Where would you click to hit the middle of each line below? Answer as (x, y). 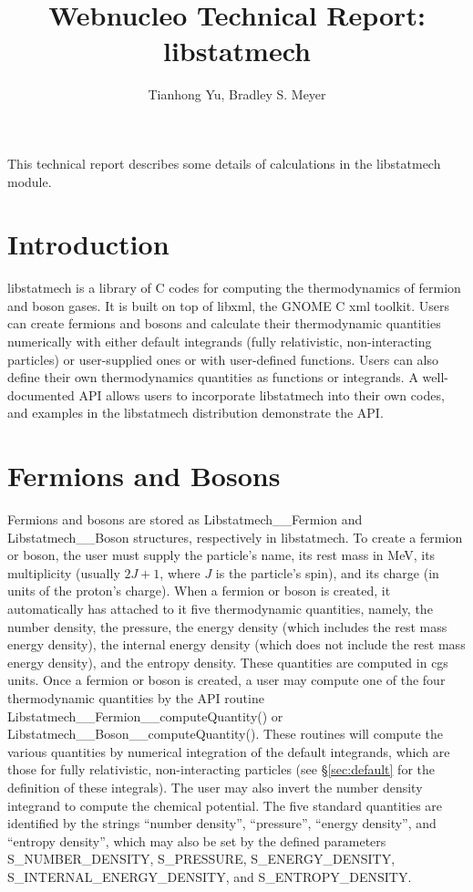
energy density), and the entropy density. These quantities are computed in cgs (228, 662)
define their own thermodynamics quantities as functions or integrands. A (213, 377)
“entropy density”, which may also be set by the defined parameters (197, 840)
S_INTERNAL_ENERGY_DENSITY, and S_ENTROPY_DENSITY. (210, 876)
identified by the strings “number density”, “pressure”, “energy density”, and (222, 823)
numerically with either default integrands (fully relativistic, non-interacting (220, 341)
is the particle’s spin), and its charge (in (327, 572)
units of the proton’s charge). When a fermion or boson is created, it (199, 591)
